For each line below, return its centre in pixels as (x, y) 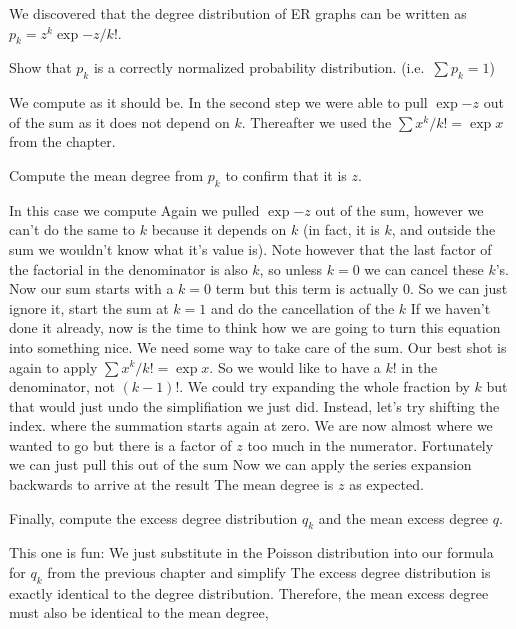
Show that (40, 67)
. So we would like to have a (295, 366)
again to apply (53, 366)
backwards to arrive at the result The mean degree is (171, 484)
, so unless (291, 268)
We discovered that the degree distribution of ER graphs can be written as (238, 13)
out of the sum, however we (399, 209)
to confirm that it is (286, 174)
